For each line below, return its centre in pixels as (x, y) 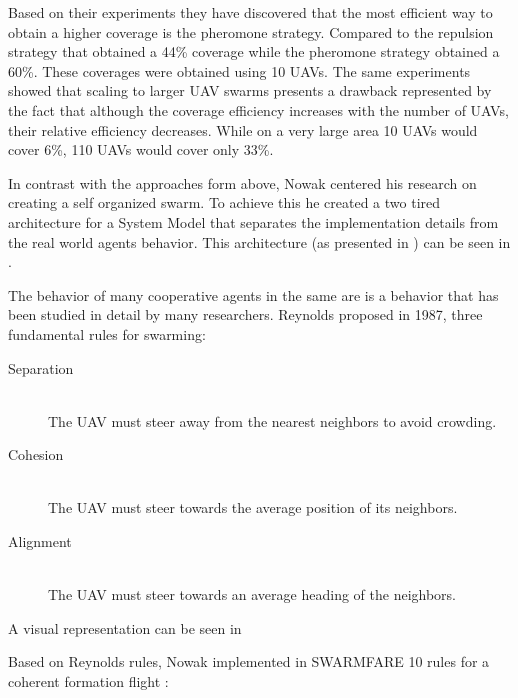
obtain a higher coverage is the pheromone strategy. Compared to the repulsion (251, 31)
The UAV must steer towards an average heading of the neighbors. (252, 594)
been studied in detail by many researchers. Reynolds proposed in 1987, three (245, 314)
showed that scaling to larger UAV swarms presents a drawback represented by (250, 90)
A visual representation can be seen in (125, 627)
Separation (41, 367)
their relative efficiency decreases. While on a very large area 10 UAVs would (243, 129)
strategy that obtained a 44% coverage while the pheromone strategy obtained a (254, 51)
